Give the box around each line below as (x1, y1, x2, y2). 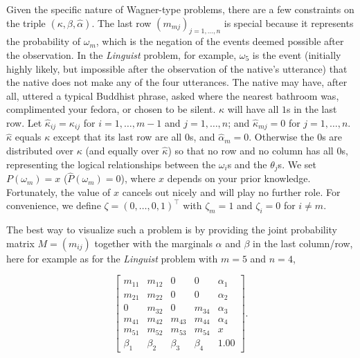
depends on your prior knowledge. (167, 171, 311, 186)
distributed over (6, 143, 74, 157)
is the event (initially (252, 47, 341, 62)
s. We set (278, 156, 316, 171)
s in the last (287, 102, 337, 116)
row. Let (6, 115, 42, 129)
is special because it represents (224, 15, 354, 30)
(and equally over (85, 143, 159, 157)
